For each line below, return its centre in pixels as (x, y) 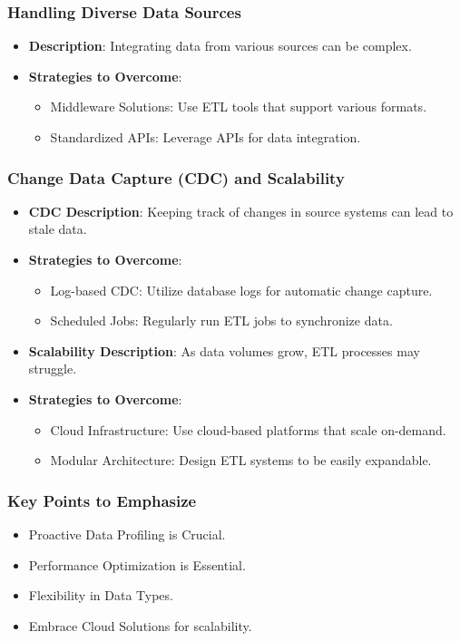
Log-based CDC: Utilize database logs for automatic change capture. (241, 290)
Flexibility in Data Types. (101, 595)
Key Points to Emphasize (102, 500)
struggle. (53, 369)
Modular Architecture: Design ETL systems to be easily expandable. (241, 460)
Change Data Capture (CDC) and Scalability (176, 177)
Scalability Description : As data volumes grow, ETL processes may (224, 350)
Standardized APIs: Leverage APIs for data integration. (206, 137)
